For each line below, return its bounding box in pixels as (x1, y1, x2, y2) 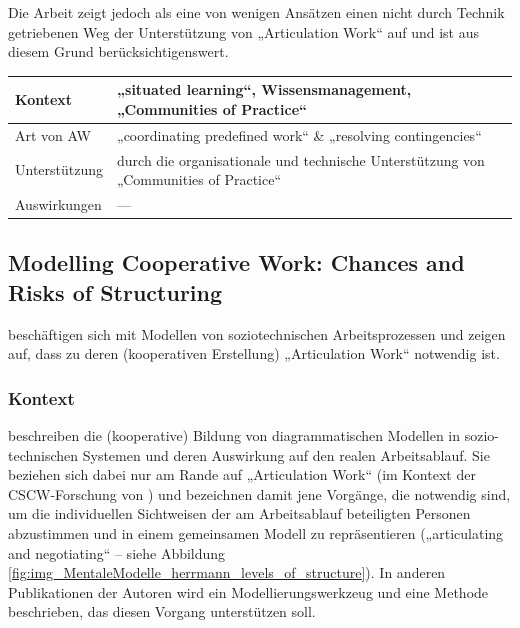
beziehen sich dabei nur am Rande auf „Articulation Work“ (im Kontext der (8, 464, 476, 485)
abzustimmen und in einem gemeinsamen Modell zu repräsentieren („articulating (8, 523, 504, 544)
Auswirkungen (15, 194, 102, 214)
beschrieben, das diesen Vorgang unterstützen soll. (8, 601, 316, 622)
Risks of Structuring (8, 276, 223, 307)
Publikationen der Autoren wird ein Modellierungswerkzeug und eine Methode (8, 581, 489, 602)
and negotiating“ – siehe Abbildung (8, 542, 226, 563)
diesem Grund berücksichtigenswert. (8, 41, 229, 62)
